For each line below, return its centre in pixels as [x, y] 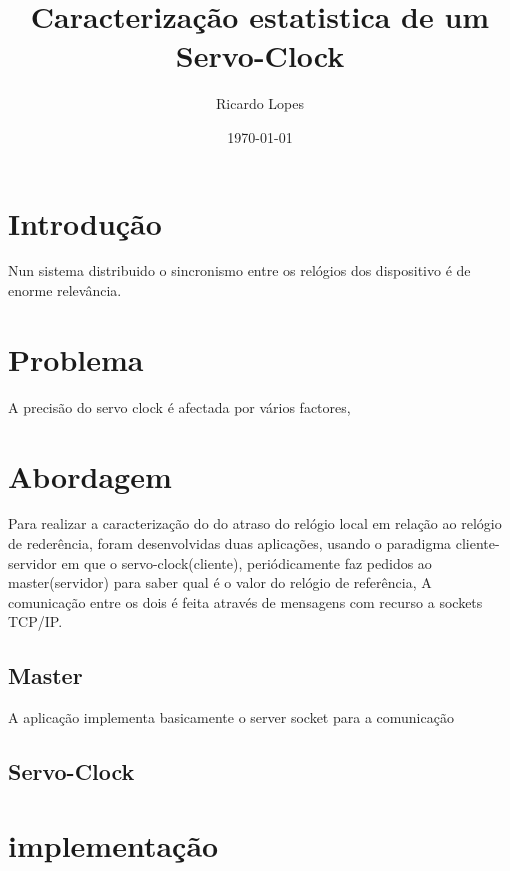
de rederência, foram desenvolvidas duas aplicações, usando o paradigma [230, 543]
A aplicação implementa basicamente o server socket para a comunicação [231, 717]
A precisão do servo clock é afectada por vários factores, [179, 406]
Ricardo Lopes [259, 103]
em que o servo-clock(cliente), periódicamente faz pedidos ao [246, 562]
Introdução [85, 222]
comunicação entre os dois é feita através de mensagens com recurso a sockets [245, 601]
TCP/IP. [35, 621]
